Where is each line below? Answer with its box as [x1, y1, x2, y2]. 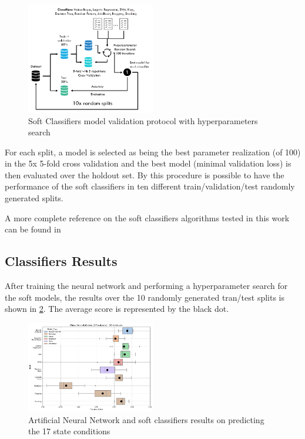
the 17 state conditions [28, 425, 110, 437]
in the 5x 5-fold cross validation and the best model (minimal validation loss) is [5, 157, 291, 169]
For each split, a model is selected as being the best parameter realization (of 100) [5, 145, 301, 158]
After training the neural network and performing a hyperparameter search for [5, 280, 288, 292]
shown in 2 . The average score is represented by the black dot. [5, 302, 229, 315]
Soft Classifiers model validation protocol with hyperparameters [28, 114, 258, 127]
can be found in [5, 223, 61, 235]
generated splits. [5, 192, 63, 204]
